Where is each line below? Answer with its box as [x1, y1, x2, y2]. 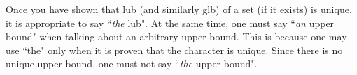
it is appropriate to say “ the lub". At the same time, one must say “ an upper [6, 15, 335, 30]
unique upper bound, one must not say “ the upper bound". [6, 56, 258, 71]
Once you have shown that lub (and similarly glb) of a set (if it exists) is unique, [6, 2, 352, 16]
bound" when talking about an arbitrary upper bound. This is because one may [6, 29, 347, 44]
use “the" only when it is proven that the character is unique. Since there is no [6, 42, 343, 57]
